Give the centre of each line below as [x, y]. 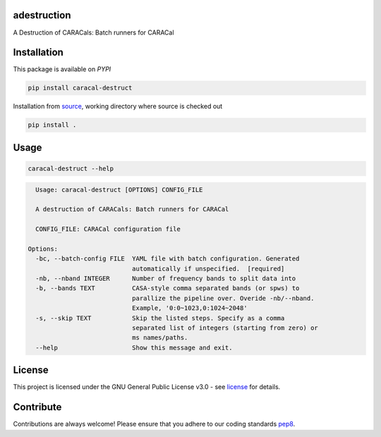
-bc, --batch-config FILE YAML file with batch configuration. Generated [168, 259]
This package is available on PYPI [62, 69]
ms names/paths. [160, 338]
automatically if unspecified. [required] [208, 269]
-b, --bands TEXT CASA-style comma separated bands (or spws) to [168, 288]
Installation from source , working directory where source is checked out [118, 107]
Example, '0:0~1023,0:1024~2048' [189, 308]
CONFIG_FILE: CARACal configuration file [108, 229]
